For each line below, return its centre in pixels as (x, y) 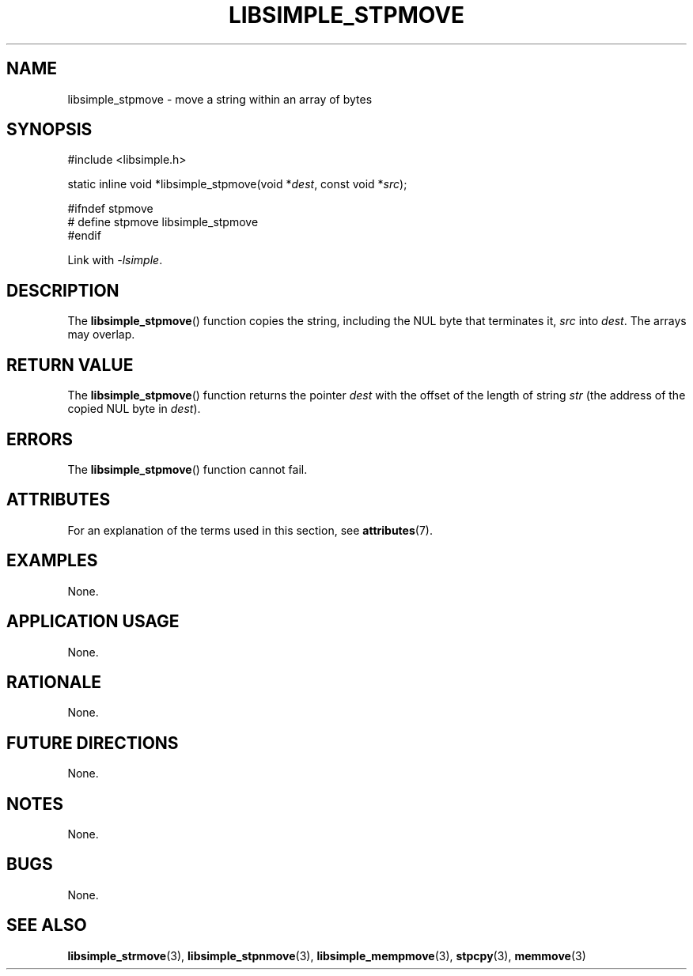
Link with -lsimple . (115, 260)
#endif (84, 236)
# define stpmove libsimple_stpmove (163, 222)
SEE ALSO (47, 925)
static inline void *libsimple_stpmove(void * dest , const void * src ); (237, 184)
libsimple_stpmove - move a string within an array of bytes (220, 99)
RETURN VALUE (70, 365)
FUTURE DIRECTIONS (93, 743)
